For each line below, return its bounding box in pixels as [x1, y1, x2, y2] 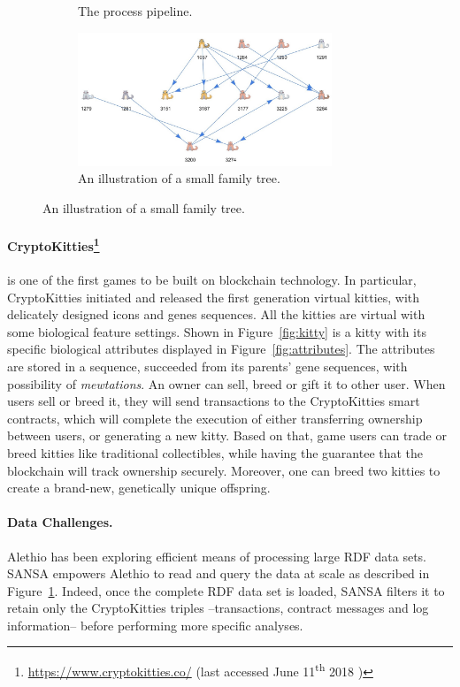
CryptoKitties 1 [7, 234, 100, 255]
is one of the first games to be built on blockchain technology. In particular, [7, 271, 417, 288]
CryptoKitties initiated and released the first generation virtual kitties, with [7, 287, 420, 306]
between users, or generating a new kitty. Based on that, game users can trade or [7, 426, 447, 445]
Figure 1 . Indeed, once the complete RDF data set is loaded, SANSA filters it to [7, 581, 445, 599]
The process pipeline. [78, 2, 193, 19]
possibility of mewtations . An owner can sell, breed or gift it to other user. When [7, 374, 446, 393]
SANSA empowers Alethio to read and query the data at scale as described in [7, 564, 430, 583]
